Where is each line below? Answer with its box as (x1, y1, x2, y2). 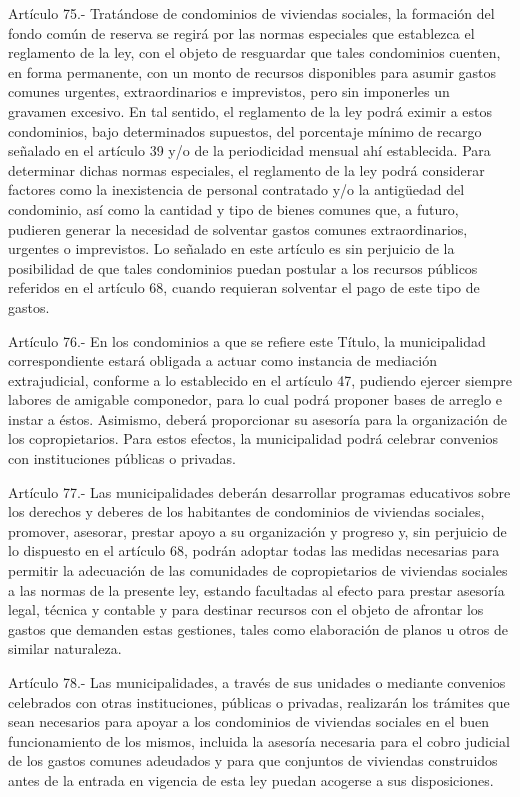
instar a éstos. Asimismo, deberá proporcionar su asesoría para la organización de (8, 408, 508, 429)
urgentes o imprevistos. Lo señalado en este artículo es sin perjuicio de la (8, 238, 455, 259)
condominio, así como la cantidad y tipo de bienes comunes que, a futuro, (8, 198, 459, 219)
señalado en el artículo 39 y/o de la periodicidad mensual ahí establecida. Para (8, 140, 491, 161)
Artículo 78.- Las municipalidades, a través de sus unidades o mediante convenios (8, 672, 506, 692)
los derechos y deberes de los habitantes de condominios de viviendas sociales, (8, 501, 485, 522)
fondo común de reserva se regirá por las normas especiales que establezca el (8, 22, 475, 43)
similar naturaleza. (8, 638, 122, 659)
